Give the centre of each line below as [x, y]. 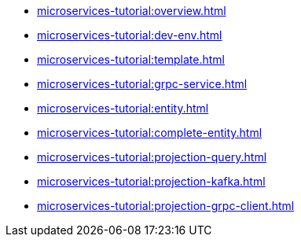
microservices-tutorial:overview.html [132, 11]
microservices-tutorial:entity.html [123, 108]
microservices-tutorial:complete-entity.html [150, 133]
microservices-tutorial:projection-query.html [152, 157]
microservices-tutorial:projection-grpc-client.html [166, 206]
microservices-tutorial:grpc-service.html [142, 84]
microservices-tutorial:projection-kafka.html [151, 181]
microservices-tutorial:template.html [131, 59]
